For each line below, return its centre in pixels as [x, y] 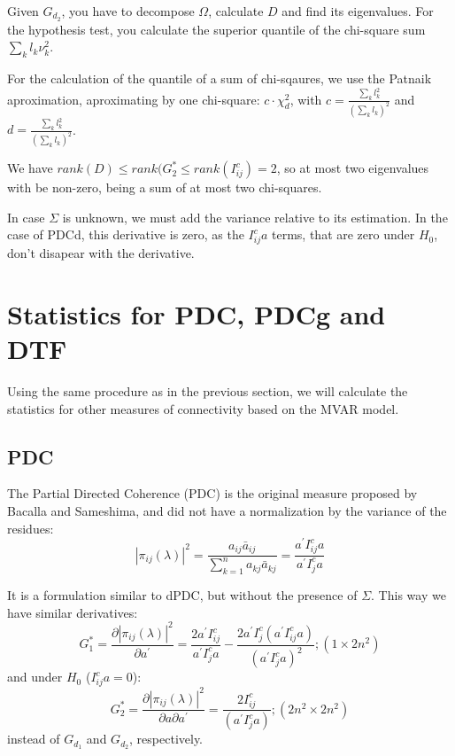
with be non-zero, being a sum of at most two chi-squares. [165, 187]
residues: [31, 528]
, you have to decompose [128, 11]
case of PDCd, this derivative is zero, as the [126, 234]
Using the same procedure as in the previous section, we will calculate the [208, 391]
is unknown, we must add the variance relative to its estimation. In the [255, 217]
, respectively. [166, 739]
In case [26, 217]
